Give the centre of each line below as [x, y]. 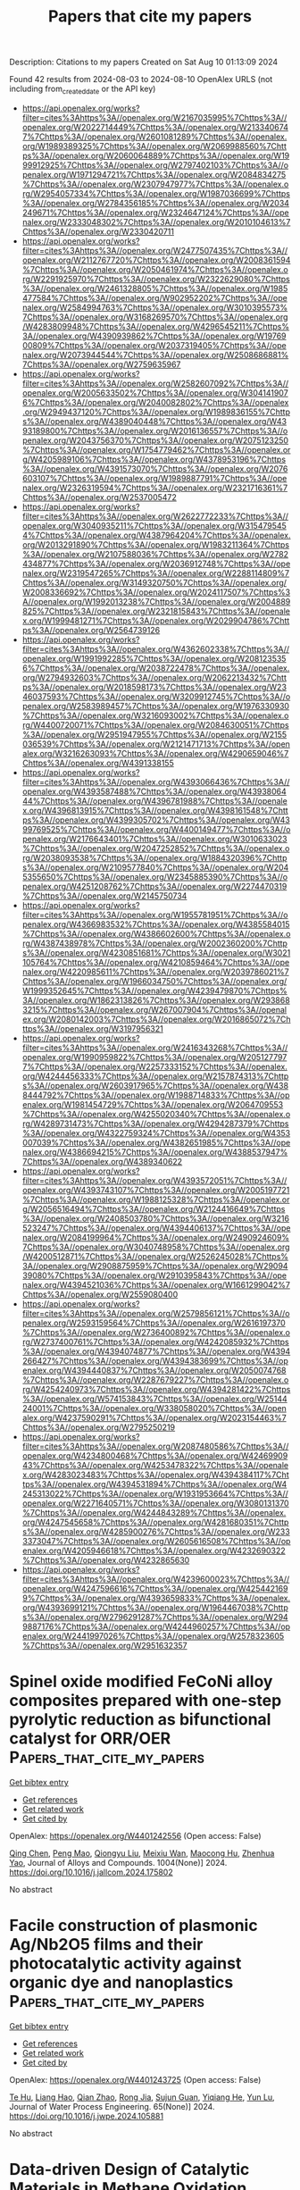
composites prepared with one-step [146, 1701]
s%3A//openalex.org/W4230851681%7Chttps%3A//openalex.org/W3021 [156, 952]
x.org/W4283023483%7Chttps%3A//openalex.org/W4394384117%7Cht [155, 1475]
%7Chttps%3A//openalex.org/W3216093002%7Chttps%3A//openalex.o [155, 715]
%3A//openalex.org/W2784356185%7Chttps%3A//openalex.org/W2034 [156, 203]
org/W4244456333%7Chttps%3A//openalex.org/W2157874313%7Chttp [155, 1076]
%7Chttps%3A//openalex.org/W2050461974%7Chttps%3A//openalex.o [155, 269]
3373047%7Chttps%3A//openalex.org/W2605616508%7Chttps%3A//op [156, 1541]
